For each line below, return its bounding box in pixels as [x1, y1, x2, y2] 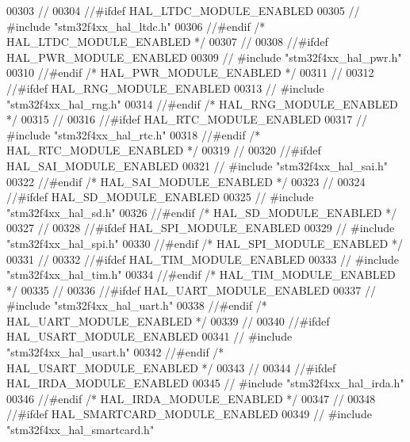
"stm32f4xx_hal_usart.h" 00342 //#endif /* [6, 344, 224, 360]
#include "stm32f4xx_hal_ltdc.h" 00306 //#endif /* [6, 17, 266, 34]
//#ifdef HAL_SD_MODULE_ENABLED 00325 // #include [6, 189, 314, 205]
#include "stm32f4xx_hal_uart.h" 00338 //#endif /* [6, 297, 267, 314]
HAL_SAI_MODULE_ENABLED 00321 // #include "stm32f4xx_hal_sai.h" [6, 157, 389, 173]
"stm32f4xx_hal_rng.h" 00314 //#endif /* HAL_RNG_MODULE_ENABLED [6, 95, 398, 112]
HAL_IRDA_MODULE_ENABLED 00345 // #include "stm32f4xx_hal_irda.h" [6, 375, 404, 391]
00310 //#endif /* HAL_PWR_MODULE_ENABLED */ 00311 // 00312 [6, 64, 374, 81]
